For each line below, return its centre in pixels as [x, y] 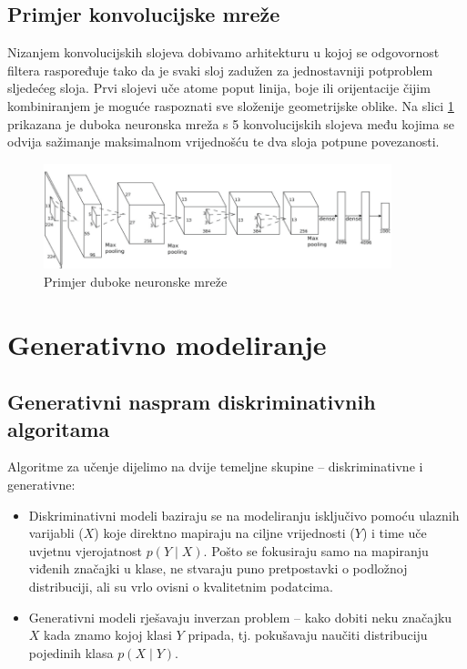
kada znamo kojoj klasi [108, 635]
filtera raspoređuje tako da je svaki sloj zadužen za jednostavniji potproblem [220, 70]
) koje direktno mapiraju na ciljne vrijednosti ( [224, 533]
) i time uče [394, 533]
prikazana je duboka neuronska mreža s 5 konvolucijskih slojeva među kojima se [231, 123]
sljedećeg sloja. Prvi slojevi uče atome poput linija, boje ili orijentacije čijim [219, 88]
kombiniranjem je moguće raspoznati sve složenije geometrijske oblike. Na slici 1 [231, 105]
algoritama [59, 428]
